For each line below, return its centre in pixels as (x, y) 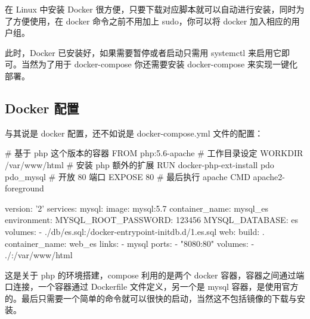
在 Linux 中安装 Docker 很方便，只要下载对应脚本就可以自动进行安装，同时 (151, 9)
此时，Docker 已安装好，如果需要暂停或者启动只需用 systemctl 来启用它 (143, 52)
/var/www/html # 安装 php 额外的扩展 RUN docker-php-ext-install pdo (139, 164)
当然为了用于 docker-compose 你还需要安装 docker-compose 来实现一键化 (159, 64)
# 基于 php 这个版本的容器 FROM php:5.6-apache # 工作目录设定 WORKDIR (154, 153)
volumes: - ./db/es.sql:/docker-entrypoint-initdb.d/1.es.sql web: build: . (135, 231)
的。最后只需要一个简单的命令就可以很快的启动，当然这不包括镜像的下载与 (151, 298)
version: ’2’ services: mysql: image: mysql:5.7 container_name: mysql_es (137, 208)
